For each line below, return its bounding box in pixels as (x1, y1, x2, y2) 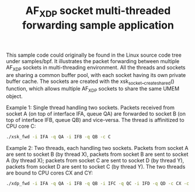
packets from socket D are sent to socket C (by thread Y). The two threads (6, 163, 186, 170)
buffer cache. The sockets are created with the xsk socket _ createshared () (6, 78, 175, 86)
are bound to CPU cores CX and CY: (6, 169, 93, 176)
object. (6, 93, 23, 100)
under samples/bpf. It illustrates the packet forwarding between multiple (6, 57, 180, 65)
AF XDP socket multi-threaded (25, 4, 171, 19)
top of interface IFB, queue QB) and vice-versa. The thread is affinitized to (6, 117, 185, 124)
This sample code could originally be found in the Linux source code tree (6, 51, 182, 58)
